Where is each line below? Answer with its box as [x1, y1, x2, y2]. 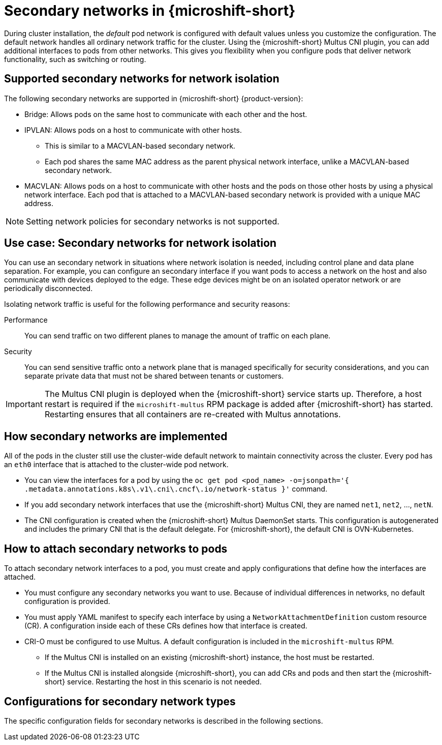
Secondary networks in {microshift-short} [4, 2, 296, 19]
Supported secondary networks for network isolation [4, 72, 279, 85]
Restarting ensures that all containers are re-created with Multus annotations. [44, 409, 341, 420]
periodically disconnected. [4, 284, 93, 293]
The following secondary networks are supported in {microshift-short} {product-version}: [4, 94, 303, 103]
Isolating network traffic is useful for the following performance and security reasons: [4, 300, 290, 309]
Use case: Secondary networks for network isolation [4, 237, 277, 250]
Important [6, 399, 43, 410]
